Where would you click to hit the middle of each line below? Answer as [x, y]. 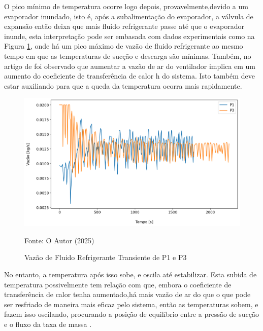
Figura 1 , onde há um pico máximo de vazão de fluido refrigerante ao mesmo [124, 46]
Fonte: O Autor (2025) [59, 240]
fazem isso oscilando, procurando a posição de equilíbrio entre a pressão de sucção [131, 314]
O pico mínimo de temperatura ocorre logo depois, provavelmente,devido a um [126, 6]
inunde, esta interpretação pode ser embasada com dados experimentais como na [129, 36]
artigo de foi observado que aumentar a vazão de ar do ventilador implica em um [130, 66]
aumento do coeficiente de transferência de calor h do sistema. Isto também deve [129, 76]
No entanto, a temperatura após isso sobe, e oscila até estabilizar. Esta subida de [130, 274]
